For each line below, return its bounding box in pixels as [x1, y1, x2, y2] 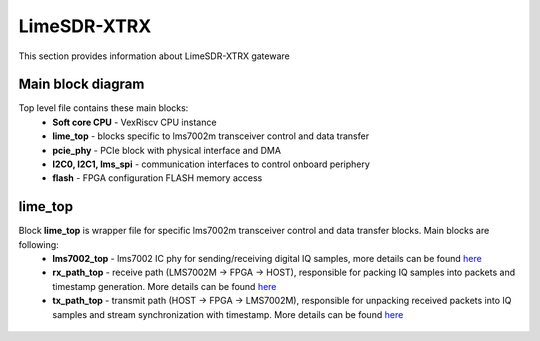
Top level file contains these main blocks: [18, 102, 189, 114]
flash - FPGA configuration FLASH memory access [52, 172, 263, 184]
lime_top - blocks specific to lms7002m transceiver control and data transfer [52, 130, 370, 142]
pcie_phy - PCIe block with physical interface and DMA [52, 144, 282, 156]
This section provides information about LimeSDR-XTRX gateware [18, 50, 290, 62]
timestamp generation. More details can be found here [52, 280, 277, 292]
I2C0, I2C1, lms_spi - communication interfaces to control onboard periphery [52, 158, 370, 170]
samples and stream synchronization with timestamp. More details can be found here [52, 308, 404, 320]
